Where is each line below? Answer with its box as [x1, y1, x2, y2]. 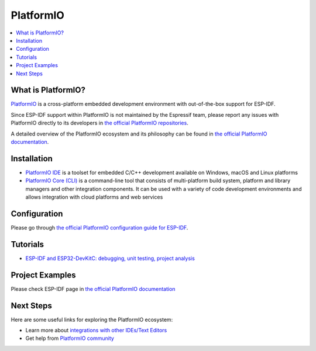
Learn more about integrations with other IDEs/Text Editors [25, 327, 167, 334]
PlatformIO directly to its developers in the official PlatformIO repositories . [11, 120, 188, 127]
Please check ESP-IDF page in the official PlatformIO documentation [11, 285, 176, 292]
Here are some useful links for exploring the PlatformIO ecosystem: [11, 316, 173, 323]
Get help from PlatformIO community [25, 335, 114, 342]
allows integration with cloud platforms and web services [25, 193, 163, 201]
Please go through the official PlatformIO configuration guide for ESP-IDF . [11, 224, 188, 231]
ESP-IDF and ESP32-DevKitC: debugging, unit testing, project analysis [25, 255, 195, 262]
